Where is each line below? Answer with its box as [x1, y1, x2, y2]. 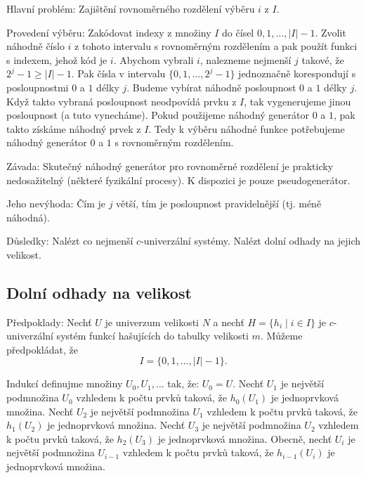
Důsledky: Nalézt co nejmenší [6, 233, 133, 248]
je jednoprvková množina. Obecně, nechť [157, 431, 332, 446]
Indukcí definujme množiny [6, 376, 123, 391]
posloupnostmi [6, 79, 69, 94]
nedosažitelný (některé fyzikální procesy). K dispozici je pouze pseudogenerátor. [6, 172, 351, 187]
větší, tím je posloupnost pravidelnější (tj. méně [116, 196, 322, 211]
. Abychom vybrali [113, 52, 194, 67]
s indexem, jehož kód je [6, 52, 107, 67]
